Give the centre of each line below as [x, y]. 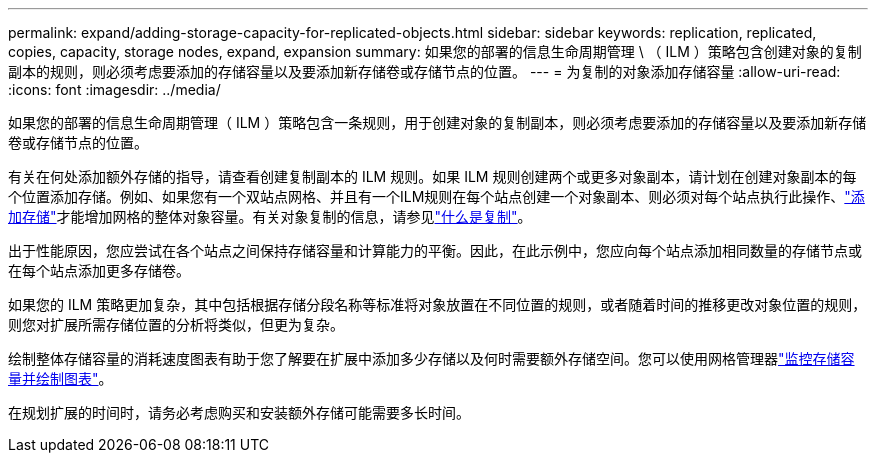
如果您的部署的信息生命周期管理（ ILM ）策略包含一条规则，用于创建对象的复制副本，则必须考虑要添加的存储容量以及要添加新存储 [437, 122]
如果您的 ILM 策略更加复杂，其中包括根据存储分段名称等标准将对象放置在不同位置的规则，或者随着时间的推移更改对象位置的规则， [437, 304]
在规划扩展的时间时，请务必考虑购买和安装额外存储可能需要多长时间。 [239, 412]
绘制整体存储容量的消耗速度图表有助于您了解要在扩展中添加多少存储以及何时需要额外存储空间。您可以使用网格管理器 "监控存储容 [431, 358]
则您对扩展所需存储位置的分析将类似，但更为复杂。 [176, 324]
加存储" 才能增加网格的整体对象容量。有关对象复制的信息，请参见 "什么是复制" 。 [270, 216]
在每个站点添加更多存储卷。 [99, 270]
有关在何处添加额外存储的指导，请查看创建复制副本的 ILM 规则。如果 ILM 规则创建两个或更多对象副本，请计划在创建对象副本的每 [432, 176]
